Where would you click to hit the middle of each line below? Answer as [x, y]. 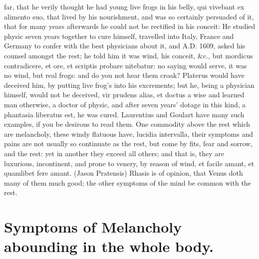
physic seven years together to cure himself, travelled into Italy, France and [119, 36]
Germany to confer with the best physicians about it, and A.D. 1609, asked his [125, 46]
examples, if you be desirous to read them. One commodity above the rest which [127, 124]
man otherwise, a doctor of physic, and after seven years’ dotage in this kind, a [125, 104]
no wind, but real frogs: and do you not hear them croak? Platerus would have [124, 75]
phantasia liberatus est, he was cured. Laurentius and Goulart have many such [124, 114]
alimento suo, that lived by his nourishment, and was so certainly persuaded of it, [129, 16]
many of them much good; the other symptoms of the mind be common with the [128, 182]
